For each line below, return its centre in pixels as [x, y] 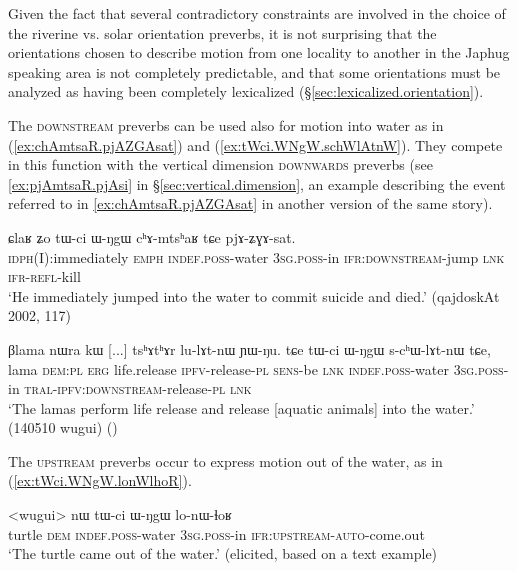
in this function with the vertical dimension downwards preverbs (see [220, 164]
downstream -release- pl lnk [168, 388]
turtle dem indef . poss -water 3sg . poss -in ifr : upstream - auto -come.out [216, 533]
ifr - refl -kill [44, 276]
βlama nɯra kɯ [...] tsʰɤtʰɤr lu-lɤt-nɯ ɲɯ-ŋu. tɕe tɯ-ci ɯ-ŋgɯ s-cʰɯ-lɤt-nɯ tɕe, [249, 348]
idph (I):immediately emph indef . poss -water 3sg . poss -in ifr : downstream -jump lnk [256, 256]
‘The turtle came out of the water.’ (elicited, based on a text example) [223, 553]
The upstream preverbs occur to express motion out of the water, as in [225, 460]
